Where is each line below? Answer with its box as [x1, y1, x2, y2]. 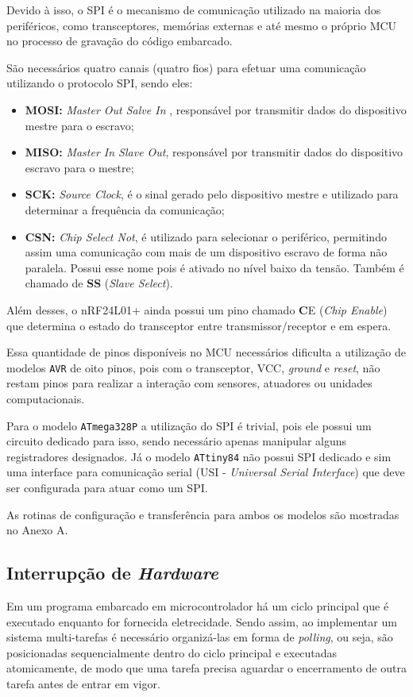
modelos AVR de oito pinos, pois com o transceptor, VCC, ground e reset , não [6, 359, 380, 375]
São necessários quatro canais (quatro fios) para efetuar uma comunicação [6, 59, 366, 75]
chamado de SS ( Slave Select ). [25, 275, 173, 291]
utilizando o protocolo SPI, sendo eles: [6, 75, 193, 91]
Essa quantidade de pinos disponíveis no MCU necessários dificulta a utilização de [6, 344, 406, 360]
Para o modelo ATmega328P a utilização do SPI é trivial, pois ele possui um [6, 417, 372, 433]
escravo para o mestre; [25, 159, 134, 175]
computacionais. [6, 390, 85, 406]
